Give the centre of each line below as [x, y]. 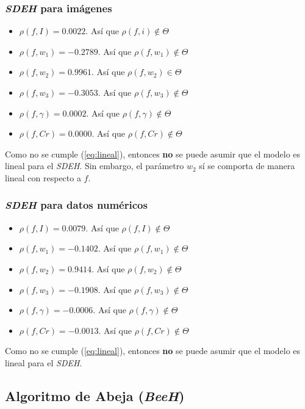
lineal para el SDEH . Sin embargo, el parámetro [95, 166]
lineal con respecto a [43, 177]
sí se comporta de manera [247, 166]
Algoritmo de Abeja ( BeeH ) [95, 395]
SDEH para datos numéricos [76, 205]
